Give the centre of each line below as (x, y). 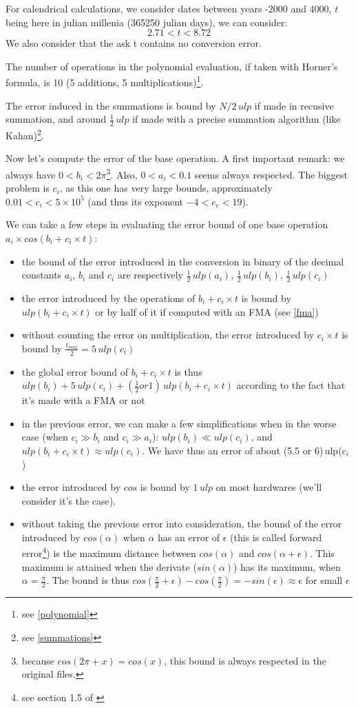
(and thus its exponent (135, 201)
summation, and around (56, 119)
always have (31, 174)
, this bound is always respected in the (245, 660)
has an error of (189, 537)
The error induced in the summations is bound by (111, 105)
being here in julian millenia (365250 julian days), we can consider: (147, 22)
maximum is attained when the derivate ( (109, 566)
